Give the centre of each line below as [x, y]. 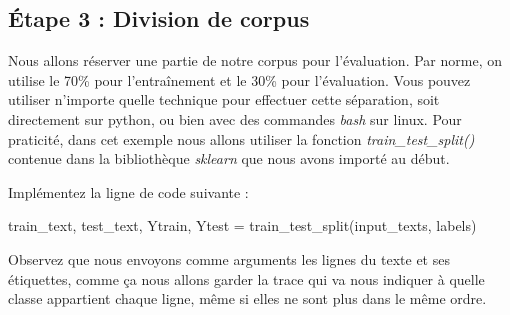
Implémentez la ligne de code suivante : [128, 191]
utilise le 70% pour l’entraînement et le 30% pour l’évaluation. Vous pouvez [239, 79]
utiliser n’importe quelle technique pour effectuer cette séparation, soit [224, 99]
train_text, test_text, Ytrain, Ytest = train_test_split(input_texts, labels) [242, 225]
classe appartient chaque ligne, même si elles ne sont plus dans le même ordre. [247, 298]
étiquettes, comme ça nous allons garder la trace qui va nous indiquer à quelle [246, 278]
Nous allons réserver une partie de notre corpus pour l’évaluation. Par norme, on [255, 60]
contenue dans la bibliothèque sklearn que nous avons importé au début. [229, 158]
